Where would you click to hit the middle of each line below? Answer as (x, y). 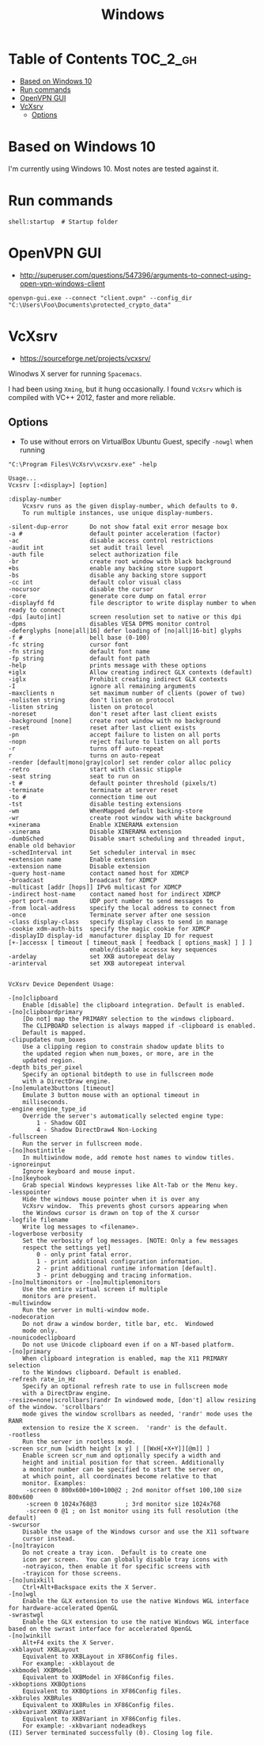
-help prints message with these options (107, 665)
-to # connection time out (83, 797)
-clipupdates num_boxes (47, 1039)
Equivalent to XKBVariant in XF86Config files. (102, 1719)
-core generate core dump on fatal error (107, 596)
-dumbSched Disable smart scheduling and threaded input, (127, 838)
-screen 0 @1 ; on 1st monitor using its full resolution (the (132, 1511)
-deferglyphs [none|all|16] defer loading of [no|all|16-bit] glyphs (125, 631)
